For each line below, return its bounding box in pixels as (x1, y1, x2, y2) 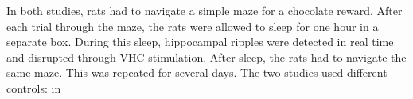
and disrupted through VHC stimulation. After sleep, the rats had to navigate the (6, 48, 407, 65)
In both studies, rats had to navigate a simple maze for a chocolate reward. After (6, 2, 403, 18)
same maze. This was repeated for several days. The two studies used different (6, 64, 388, 81)
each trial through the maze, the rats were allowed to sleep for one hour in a (6, 17, 379, 34)
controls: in (6, 79, 61, 96)
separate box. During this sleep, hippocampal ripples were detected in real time (6, 33, 394, 50)
